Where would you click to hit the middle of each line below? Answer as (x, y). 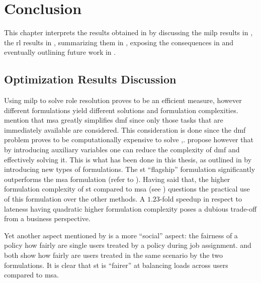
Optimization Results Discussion (90, 79)
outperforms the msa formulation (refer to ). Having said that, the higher (117, 179)
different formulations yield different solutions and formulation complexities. (121, 110)
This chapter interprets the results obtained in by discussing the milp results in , (128, 32)
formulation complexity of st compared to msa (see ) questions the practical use (127, 189)
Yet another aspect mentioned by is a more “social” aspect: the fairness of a (121, 235)
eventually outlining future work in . (60, 52)
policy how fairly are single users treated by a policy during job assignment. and (128, 245)
